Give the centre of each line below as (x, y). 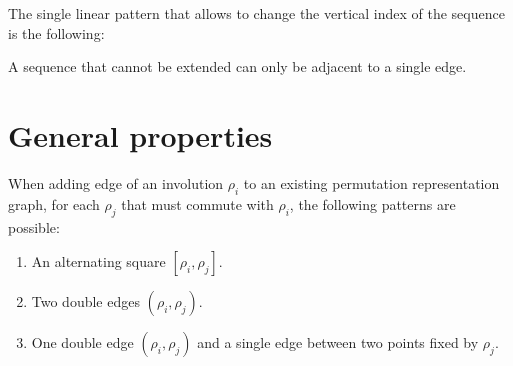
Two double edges (85, 301)
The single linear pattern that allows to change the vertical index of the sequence (256, 13)
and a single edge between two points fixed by (338, 342)
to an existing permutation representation (371, 182)
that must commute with (197, 203)
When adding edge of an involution (116, 182)
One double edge (82, 342)
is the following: (56, 32)
